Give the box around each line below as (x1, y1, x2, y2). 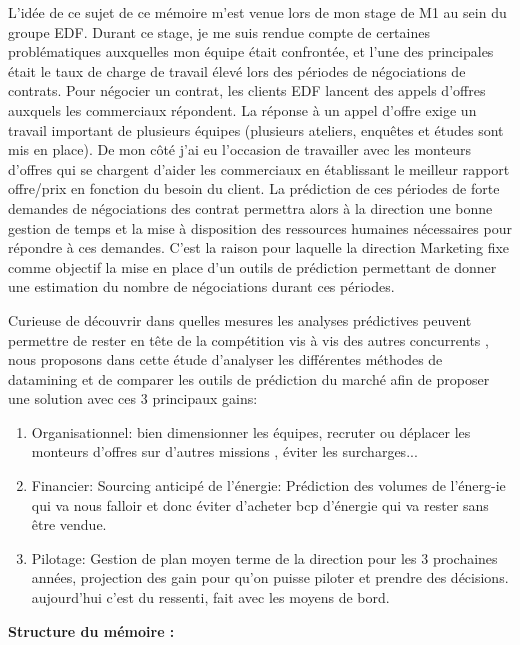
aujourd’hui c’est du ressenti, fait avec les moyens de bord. (31, 587, 390, 608)
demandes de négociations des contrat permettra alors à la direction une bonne (8, 197, 493, 218)
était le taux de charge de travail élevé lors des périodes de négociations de (8, 60, 466, 81)
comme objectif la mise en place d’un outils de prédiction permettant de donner (8, 256, 497, 277)
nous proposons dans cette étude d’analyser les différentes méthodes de (8, 349, 443, 370)
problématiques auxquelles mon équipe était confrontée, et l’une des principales (8, 41, 494, 62)
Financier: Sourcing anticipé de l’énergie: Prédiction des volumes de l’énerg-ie (31, 475, 506, 496)
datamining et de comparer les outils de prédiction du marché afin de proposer (8, 368, 490, 389)
